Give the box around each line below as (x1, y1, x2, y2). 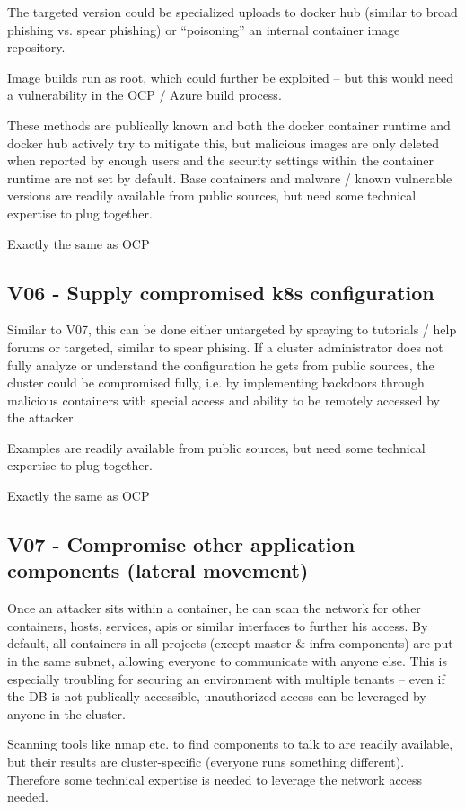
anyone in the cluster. (7, 704, 126, 723)
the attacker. (7, 408, 77, 427)
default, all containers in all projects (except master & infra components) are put (7, 634, 453, 653)
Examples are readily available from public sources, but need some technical (7, 438, 426, 457)
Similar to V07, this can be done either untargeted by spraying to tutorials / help (7, 320, 457, 339)
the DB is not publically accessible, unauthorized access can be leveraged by (7, 687, 426, 706)
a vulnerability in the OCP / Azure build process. (7, 85, 282, 104)
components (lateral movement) (7, 556, 309, 584)
